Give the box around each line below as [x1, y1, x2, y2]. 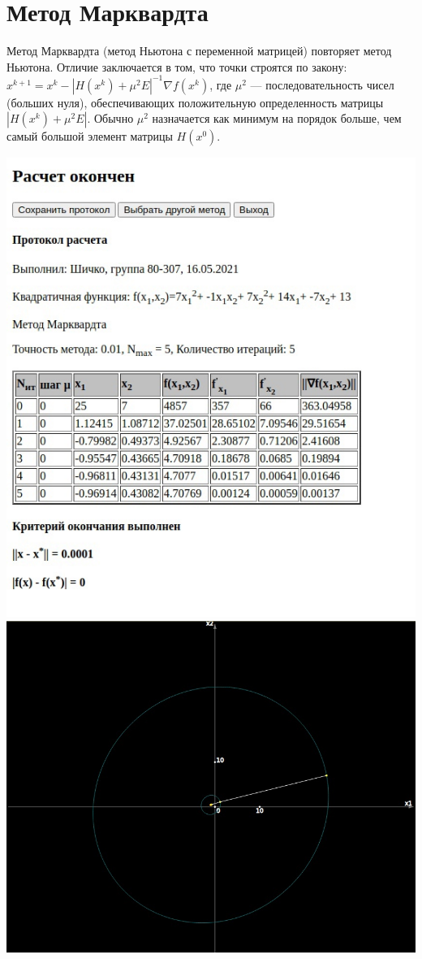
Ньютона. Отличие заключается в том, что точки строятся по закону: [6, 58, 347, 75]
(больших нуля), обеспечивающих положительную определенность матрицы [6, 93, 384, 111]
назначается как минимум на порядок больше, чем [152, 110, 402, 127]
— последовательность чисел [250, 76, 394, 93]
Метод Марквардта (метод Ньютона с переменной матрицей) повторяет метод [6, 42, 392, 59]
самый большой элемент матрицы [6, 128, 173, 145]
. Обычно [87, 110, 134, 127]
